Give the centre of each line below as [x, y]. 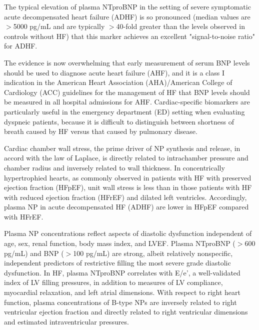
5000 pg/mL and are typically [59, 26]
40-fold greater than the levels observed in [180, 26]
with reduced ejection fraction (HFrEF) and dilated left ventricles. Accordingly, [125, 197]
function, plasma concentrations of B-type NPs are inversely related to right [120, 302]
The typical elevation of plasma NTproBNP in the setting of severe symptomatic [127, 6]
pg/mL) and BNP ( [34, 253]
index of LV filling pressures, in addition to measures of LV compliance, [113, 282]
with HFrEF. [24, 216]
